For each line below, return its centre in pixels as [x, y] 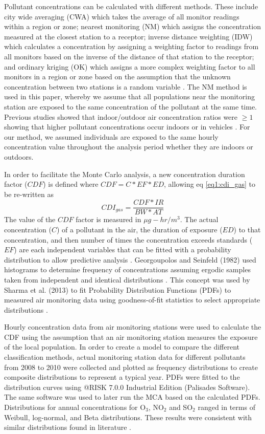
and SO [181, 407]
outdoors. [19, 156]
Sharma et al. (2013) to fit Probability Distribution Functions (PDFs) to [118, 289]
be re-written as [29, 194]
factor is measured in [109, 219]
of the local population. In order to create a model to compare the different [122, 347]
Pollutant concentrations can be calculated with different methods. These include [131, 6]
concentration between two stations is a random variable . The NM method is [126, 86]
